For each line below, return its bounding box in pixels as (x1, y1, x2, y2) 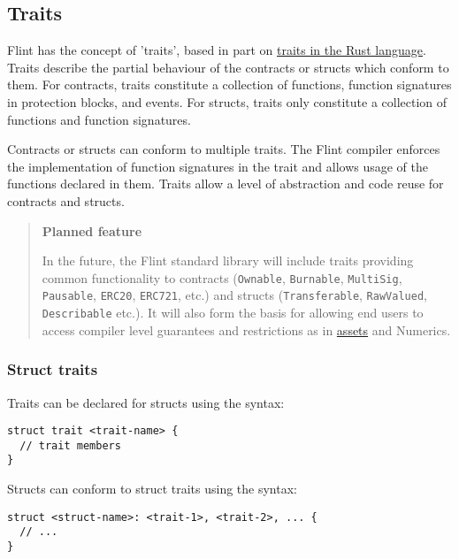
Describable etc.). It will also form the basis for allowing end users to (42, 303, 424, 322)
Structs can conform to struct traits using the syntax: (7, 479, 297, 498)
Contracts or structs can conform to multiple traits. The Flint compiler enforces (7, 140, 440, 158)
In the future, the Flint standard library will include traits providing (42, 251, 414, 270)
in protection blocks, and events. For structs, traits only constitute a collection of (7, 92, 448, 111)
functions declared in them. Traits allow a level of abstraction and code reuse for (7, 174, 444, 193)
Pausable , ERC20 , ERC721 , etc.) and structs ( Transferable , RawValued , (42, 286, 427, 304)
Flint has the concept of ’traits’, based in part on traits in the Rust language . (7, 41, 426, 59)
